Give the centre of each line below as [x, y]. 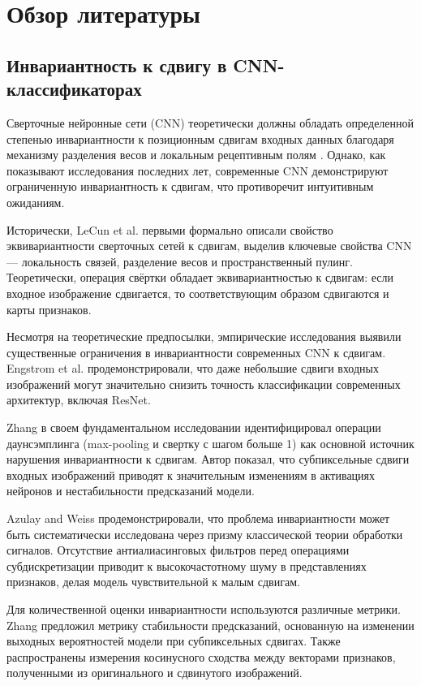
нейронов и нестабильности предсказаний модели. [131, 491]
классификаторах [74, 89]
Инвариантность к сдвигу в [117, 65]
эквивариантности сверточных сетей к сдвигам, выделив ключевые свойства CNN [209, 246]
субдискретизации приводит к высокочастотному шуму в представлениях [187, 565]
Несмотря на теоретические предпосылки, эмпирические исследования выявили [204, 337]
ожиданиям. [36, 202]
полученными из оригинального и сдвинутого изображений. [155, 673]
